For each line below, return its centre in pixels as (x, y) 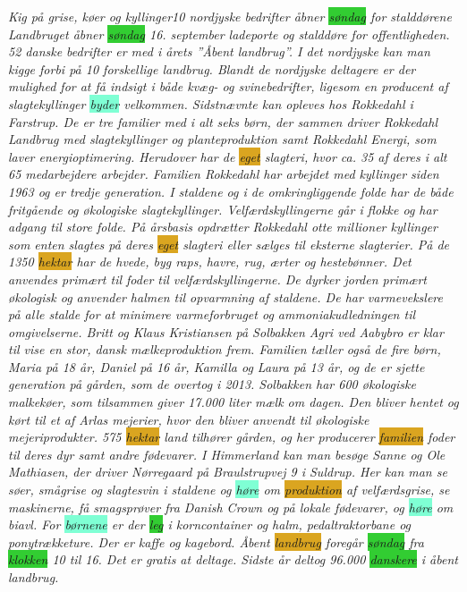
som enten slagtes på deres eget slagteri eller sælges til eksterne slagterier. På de (229, 244)
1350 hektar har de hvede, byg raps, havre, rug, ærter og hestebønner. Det (210, 262)
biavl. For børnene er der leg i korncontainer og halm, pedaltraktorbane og (210, 524)
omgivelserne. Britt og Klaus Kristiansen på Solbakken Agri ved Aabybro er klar (226, 331)
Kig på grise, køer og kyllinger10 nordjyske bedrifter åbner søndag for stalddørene (230, 16)
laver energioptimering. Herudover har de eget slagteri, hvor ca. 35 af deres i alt (228, 156)
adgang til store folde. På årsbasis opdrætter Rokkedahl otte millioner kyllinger (223, 227)
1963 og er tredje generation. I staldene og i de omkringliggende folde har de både (231, 191)
